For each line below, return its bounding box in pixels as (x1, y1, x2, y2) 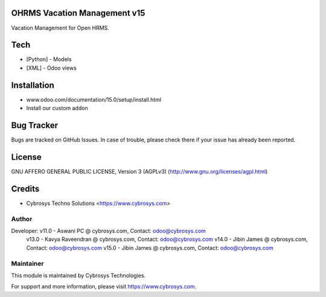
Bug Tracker (11, 120, 59, 130)
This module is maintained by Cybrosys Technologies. (11, 272, 146, 279)
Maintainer (11, 259, 44, 267)
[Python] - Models (26, 56, 72, 63)
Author (11, 215, 33, 223)
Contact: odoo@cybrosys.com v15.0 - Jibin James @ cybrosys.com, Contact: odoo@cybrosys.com (26, 244, 274, 251)
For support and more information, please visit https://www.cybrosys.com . (11, 283, 197, 290)
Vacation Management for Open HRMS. (11, 24, 110, 31)
